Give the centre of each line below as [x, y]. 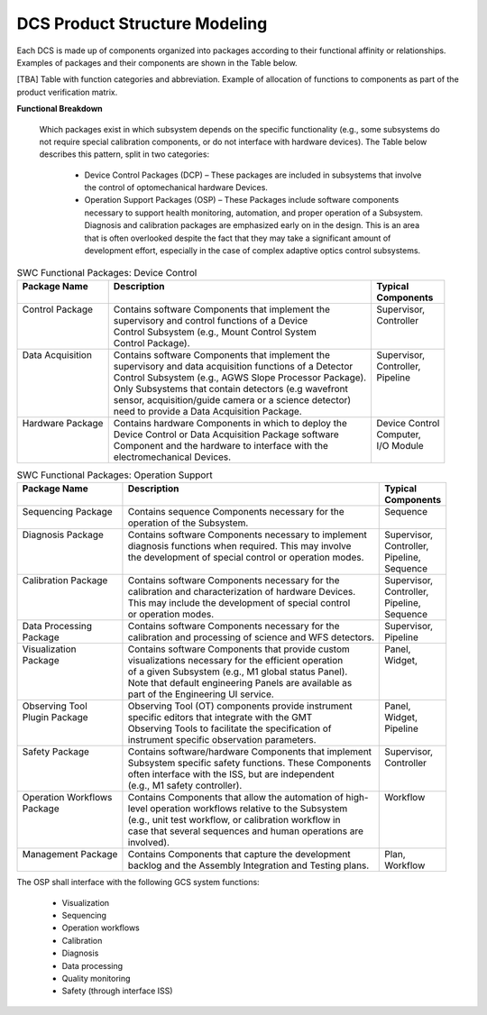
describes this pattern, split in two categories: [124, 154]
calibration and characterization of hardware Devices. [242, 592]
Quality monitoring [96, 978]
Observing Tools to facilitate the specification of [230, 728]
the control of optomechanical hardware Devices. [176, 187]
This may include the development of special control [239, 603]
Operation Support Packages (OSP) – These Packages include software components [242, 200]
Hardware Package [63, 423]
